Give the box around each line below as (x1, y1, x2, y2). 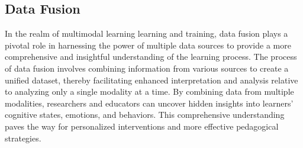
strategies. (5, 131, 41, 144)
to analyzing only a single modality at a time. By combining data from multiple (5, 85, 294, 98)
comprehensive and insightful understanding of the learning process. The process (5, 50, 297, 63)
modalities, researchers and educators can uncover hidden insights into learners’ (5, 96, 294, 109)
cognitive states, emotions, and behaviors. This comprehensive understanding (5, 108, 285, 121)
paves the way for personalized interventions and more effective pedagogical (5, 120, 279, 132)
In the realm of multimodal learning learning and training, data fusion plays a (5, 27, 288, 40)
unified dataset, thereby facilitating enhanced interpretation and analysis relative (5, 73, 298, 86)
